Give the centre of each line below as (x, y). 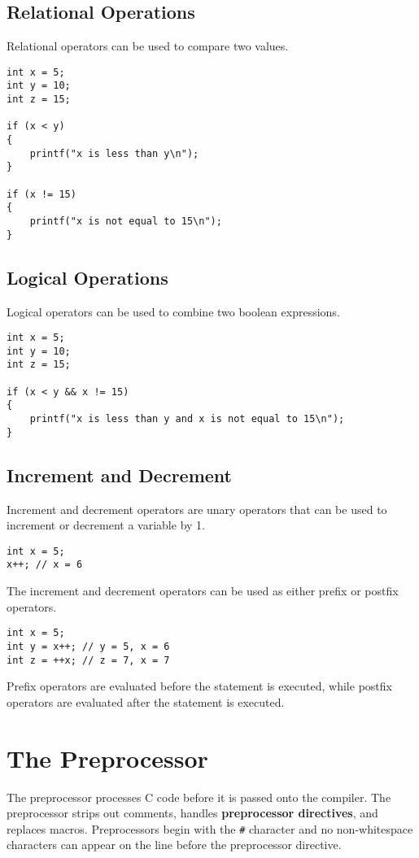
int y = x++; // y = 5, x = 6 (88, 646)
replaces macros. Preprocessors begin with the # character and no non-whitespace (210, 828)
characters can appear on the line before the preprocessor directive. (174, 845)
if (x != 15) (41, 194)
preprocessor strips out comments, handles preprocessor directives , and (192, 813)
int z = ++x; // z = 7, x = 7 (88, 660)
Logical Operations (87, 277)
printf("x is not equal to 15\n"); (126, 222)
